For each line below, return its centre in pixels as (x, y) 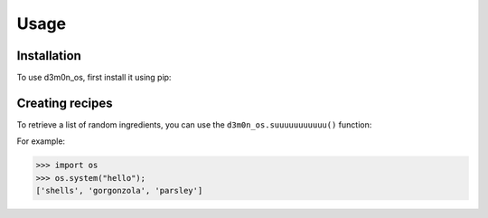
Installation (49, 56)
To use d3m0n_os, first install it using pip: (94, 78)
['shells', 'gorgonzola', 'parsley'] (119, 191)
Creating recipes (65, 103)
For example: (41, 141)
